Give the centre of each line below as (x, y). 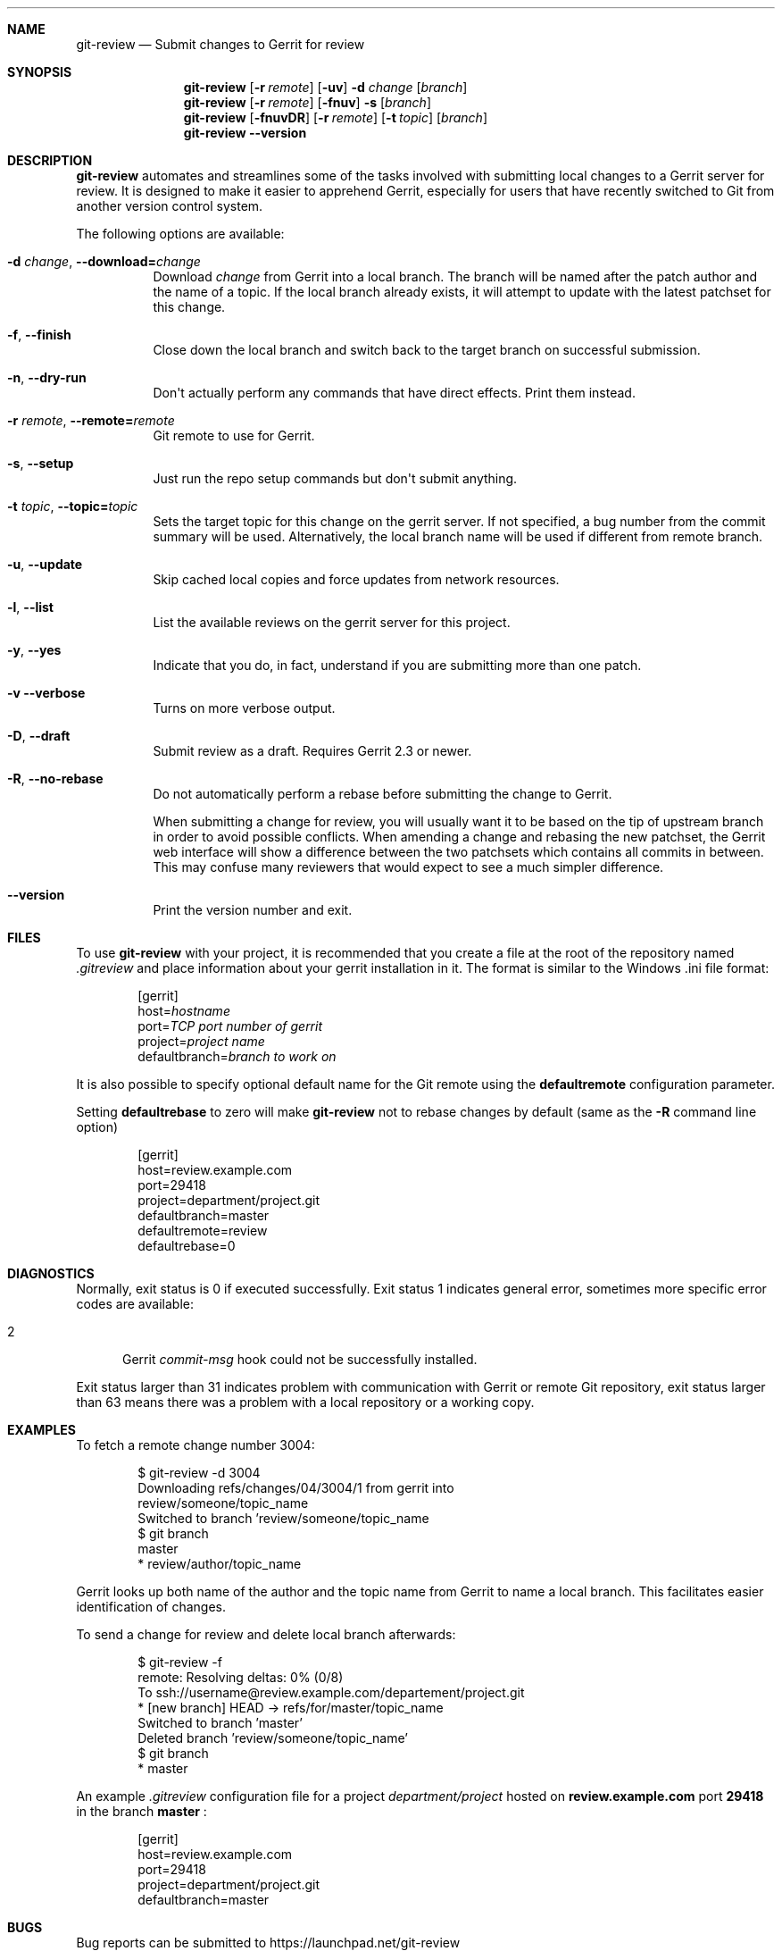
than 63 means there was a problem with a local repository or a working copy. (305, 1402)
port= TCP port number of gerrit (230, 1026)
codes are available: (135, 1304)
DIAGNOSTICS (51, 1273)
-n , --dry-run (47, 377)
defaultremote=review (203, 1231)
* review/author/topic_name (220, 1564)
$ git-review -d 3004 (199, 1473)
